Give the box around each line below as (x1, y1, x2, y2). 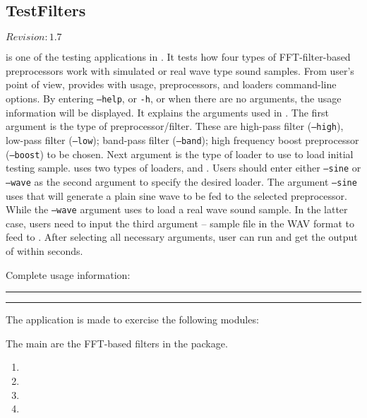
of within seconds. (6, 243, 83, 258)
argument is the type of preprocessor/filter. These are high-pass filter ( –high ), (6, 119, 344, 133)
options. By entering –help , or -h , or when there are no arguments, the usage (6, 90, 342, 105)
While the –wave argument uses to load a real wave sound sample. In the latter (6, 202, 348, 217)
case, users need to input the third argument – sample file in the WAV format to (6, 215, 354, 230)
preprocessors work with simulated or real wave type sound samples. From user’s (6, 63, 354, 78)
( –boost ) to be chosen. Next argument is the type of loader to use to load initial (6, 146, 354, 161)
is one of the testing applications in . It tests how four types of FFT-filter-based (6, 49, 351, 64)
